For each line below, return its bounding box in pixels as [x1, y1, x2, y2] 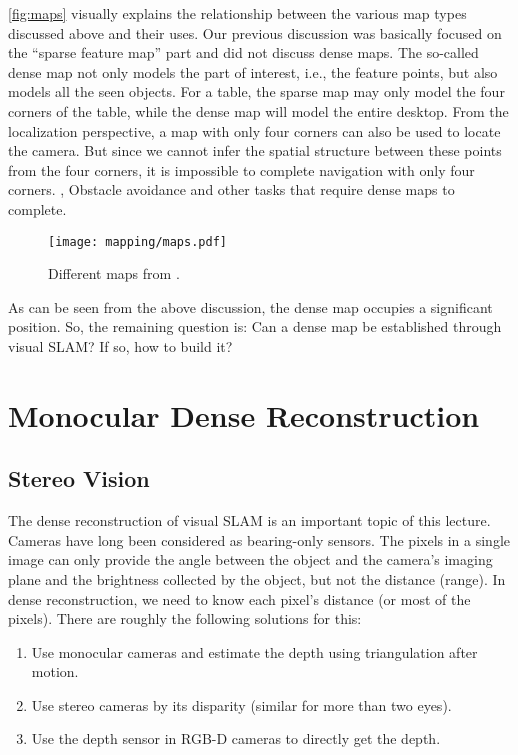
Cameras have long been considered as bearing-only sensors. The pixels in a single [8, 529, 511, 550]
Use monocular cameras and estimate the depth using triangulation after [31, 641, 478, 662]
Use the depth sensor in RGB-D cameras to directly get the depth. [31, 728, 441, 749]
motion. [31, 661, 79, 682]
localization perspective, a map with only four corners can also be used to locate [8, 120, 501, 141]
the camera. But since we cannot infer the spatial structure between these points [8, 140, 502, 161]
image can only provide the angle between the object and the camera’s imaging [8, 549, 493, 570]
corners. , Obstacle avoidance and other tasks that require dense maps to [8, 179, 455, 200]
